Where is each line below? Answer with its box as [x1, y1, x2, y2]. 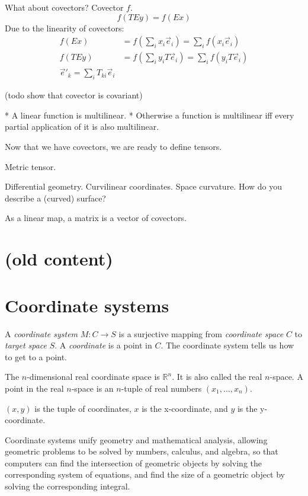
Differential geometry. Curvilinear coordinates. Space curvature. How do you [5, 180, 283, 193]
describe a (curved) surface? [5, 191, 106, 204]
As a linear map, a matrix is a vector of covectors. [5, 212, 187, 224]
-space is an [71, 382, 114, 394]
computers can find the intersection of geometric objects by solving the [5, 456, 262, 469]
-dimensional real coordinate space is [27, 370, 160, 383]
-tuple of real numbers [121, 382, 202, 394]
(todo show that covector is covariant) [5, 89, 143, 101]
